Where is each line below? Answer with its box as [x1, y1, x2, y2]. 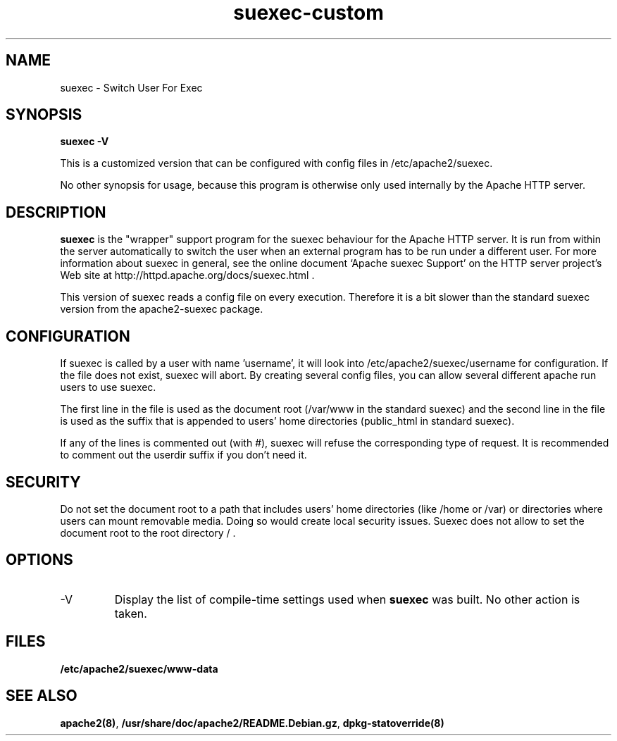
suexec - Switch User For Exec [60, 81, 203, 94]
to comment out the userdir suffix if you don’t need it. [60, 449, 307, 461]
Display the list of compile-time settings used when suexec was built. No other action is [114, 592, 580, 606]
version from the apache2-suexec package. [60, 303, 263, 316]
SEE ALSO [6, 687, 77, 705]
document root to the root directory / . [60, 526, 236, 539]
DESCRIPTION [6, 203, 106, 221]
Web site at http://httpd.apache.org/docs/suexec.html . [60, 269, 315, 282]
